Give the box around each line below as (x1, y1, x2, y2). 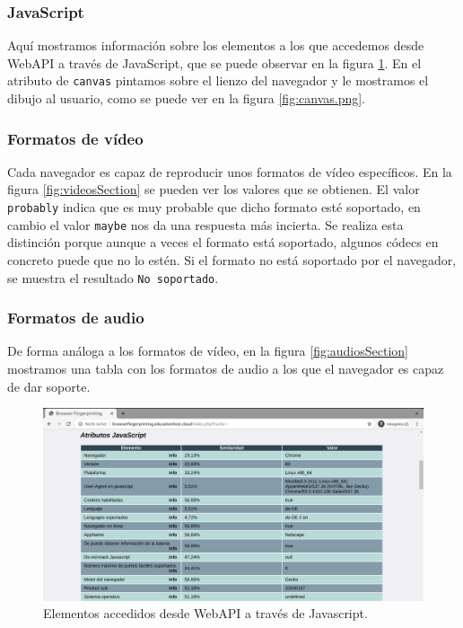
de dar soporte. (7, 376, 91, 395)
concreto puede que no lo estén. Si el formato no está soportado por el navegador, (7, 250, 457, 269)
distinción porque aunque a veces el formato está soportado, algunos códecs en (7, 233, 439, 252)
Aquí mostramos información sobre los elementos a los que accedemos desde (7, 36, 424, 55)
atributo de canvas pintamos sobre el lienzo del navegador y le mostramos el (7, 71, 429, 90)
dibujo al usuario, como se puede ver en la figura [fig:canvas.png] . (7, 89, 366, 108)
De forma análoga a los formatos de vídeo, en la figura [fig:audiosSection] (7, 341, 409, 360)
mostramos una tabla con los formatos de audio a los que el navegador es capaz (7, 359, 444, 378)
